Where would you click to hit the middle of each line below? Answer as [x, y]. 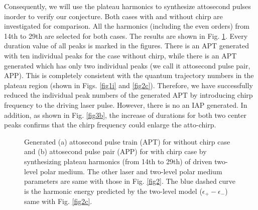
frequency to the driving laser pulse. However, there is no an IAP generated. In [126, 104]
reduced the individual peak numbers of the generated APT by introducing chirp [128, 95]
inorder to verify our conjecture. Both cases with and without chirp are [113, 16]
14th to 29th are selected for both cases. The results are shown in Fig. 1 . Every [126, 36]
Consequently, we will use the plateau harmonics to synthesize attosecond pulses [127, 6]
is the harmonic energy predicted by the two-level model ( [113, 191]
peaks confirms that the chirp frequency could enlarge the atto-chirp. [110, 125]
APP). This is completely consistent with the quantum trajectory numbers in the [129, 75]
